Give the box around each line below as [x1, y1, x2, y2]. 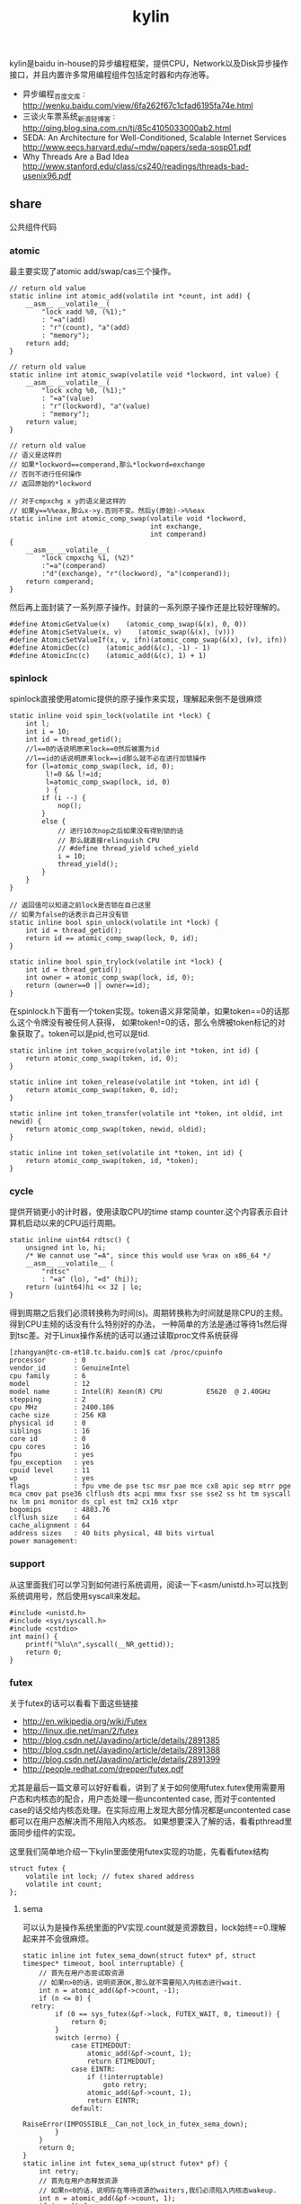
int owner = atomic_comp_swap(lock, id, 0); [25, 973, 195, 982]
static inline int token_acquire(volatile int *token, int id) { [9, 1046, 259, 1055]
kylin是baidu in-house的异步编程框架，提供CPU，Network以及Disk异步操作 [9, 58, 289, 69]
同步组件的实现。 [16, 1827, 81, 1838]
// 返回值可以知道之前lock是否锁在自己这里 [9, 901, 152, 910]
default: [70, 2104, 103, 2113]
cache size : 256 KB [9, 1411, 106, 1420]
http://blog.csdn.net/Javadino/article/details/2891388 [22, 1745, 221, 1755]
